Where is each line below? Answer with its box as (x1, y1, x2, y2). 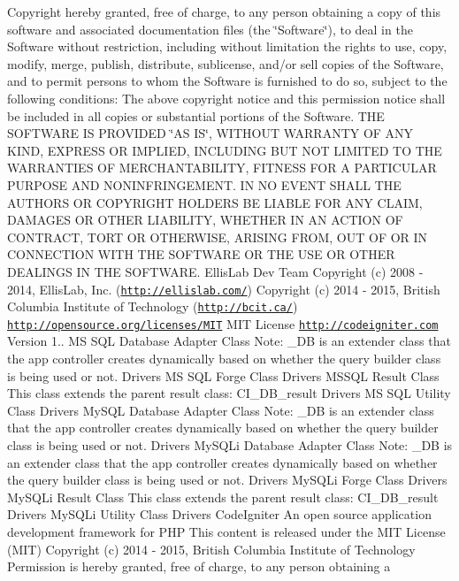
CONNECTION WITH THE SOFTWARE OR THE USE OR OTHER (7, 245, 395, 264)
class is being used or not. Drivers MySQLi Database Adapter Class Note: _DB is (7, 436, 453, 455)
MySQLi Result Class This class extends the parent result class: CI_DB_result (7, 487, 439, 506)
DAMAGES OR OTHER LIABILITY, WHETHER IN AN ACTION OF (7, 210, 403, 229)
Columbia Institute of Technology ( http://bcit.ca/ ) (7, 297, 298, 316)
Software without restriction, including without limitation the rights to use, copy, (7, 37, 448, 56)
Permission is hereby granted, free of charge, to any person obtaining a (7, 557, 391, 576)
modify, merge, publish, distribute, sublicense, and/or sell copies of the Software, (7, 54, 444, 73)
